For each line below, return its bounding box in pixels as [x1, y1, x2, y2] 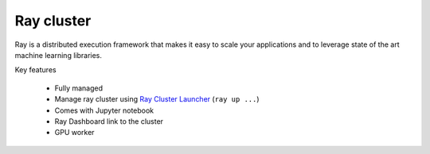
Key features [14, 65, 57, 75]
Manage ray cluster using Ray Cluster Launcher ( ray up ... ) [54, 94, 260, 104]
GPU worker [54, 128, 95, 137]
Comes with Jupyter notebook [54, 106, 154, 115]
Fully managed [54, 83, 104, 93]
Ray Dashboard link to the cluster [54, 116, 163, 126]
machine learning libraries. [14, 50, 103, 60]
